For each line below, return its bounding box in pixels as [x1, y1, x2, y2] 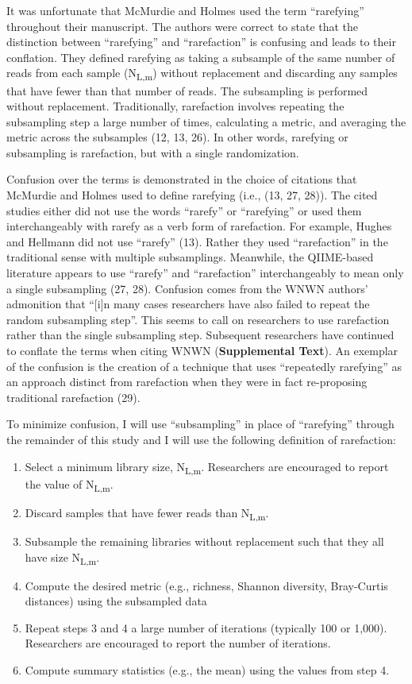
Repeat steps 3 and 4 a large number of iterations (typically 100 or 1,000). [25, 619, 387, 636]
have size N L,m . [25, 548, 100, 567]
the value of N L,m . [25, 475, 114, 494]
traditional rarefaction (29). [6, 388, 141, 405]
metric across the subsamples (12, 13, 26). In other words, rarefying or [6, 129, 348, 145]
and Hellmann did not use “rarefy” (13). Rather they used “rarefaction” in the [6, 233, 388, 249]
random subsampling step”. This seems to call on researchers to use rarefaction [6, 311, 390, 327]
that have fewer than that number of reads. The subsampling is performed [6, 82, 368, 99]
